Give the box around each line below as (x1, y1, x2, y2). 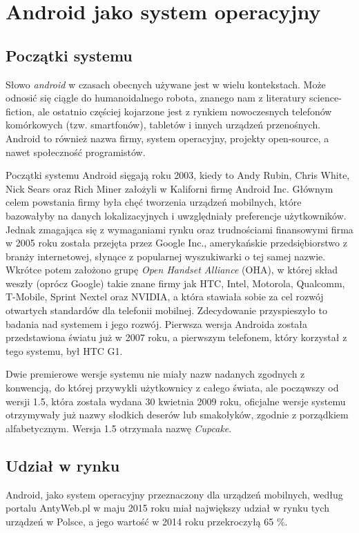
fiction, (6, 104, 35, 118)
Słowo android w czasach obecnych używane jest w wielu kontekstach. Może (6, 77, 326, 91)
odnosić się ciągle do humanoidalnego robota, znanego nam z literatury (6, 90, 307, 105)
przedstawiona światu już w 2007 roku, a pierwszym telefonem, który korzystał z (6, 330, 347, 345)
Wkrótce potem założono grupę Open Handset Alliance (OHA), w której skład (6, 262, 338, 277)
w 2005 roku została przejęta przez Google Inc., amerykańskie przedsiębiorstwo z (6, 235, 347, 250)
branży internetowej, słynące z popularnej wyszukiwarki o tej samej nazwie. (6, 249, 326, 263)
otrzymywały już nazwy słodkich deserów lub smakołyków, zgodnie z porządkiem (6, 407, 349, 422)
